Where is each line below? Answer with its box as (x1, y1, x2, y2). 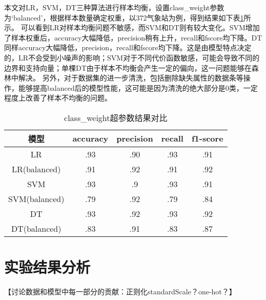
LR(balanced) (11, 163, 61, 175)
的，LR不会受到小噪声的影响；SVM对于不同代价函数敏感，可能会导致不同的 (4, 52, 260, 63)
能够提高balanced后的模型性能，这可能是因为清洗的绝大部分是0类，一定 (18, 82, 258, 93)
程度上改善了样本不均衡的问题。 (4, 92, 112, 103)
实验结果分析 (4, 256, 91, 277)
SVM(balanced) (8, 192, 65, 205)
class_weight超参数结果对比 (64, 111, 168, 124)
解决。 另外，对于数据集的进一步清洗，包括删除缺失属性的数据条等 (18, 72, 243, 83)
